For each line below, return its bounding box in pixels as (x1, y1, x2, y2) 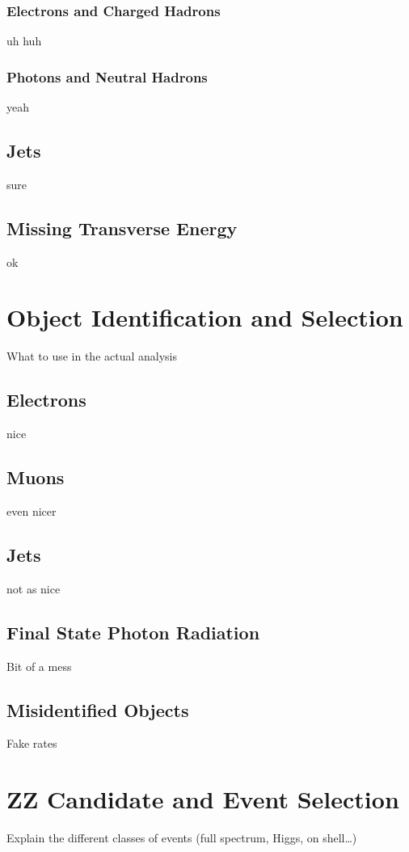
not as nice (6, 580, 61, 597)
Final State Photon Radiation (6, 619, 260, 644)
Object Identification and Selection (6, 301, 403, 334)
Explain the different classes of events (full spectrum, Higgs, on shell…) (6, 829, 357, 846)
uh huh (6, 32, 42, 49)
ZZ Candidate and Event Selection (6, 782, 399, 816)
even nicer (6, 502, 57, 519)
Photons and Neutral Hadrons (6, 66, 208, 86)
